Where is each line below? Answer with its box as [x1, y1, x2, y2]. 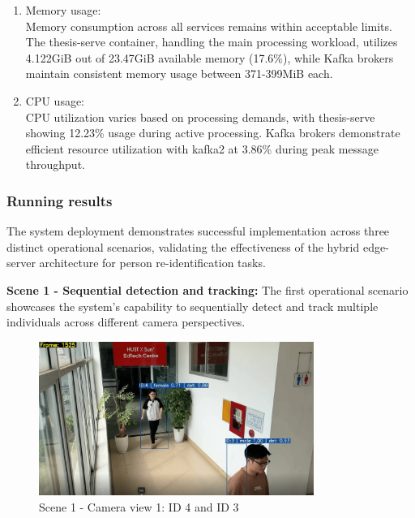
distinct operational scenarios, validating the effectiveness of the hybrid [6, 238, 360, 255]
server [6, 254, 36, 271]
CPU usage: [25, 92, 85, 109]
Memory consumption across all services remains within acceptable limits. [25, 17, 392, 34]
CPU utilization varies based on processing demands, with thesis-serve [25, 108, 375, 125]
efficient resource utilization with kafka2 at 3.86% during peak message [25, 140, 379, 157]
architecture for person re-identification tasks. [39, 254, 266, 271]
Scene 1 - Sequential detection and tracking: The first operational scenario [6, 281, 409, 298]
